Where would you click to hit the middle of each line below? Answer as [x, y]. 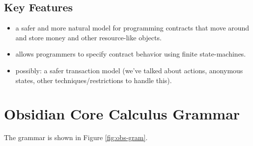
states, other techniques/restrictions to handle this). [94, 80]
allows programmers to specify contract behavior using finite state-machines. [131, 54]
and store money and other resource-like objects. [88, 37]
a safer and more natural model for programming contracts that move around [132, 28]
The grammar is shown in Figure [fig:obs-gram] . [76, 137]
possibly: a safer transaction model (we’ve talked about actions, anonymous [129, 70]
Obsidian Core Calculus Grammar [122, 114]
